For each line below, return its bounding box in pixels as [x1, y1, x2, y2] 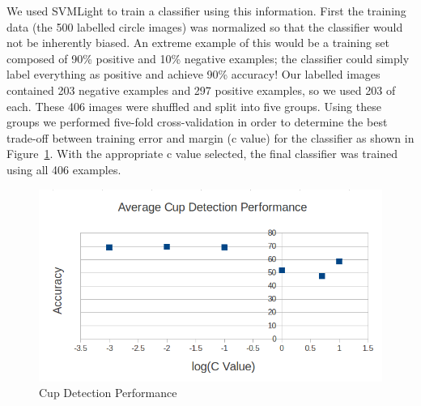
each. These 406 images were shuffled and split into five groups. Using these [6, 97, 381, 114]
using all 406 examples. [6, 160, 121, 177]
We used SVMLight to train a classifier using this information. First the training [6, 2, 406, 19]
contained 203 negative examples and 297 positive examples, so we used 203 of [6, 81, 396, 98]
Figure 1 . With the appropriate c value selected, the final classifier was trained [6, 145, 398, 162]
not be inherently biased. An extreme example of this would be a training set [6, 34, 389, 51]
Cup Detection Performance [39, 384, 177, 401]
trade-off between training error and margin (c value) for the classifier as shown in [6, 129, 415, 146]
